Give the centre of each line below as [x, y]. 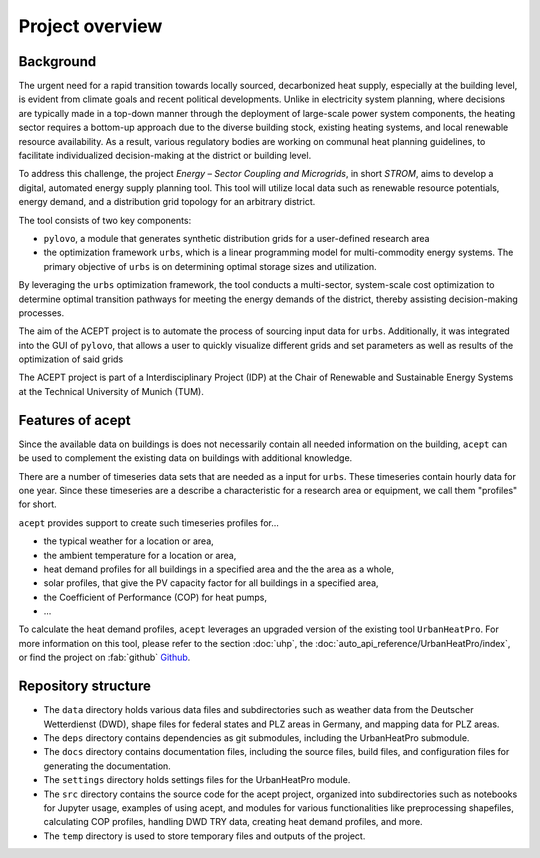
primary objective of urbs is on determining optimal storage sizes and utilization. [210, 266]
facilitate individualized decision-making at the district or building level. [165, 156]
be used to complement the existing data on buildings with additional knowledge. [185, 458]
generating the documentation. [107, 766]
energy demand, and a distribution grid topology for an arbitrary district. [167, 202]
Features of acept [74, 420]
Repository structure [85, 686]
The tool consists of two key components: [105, 220]
